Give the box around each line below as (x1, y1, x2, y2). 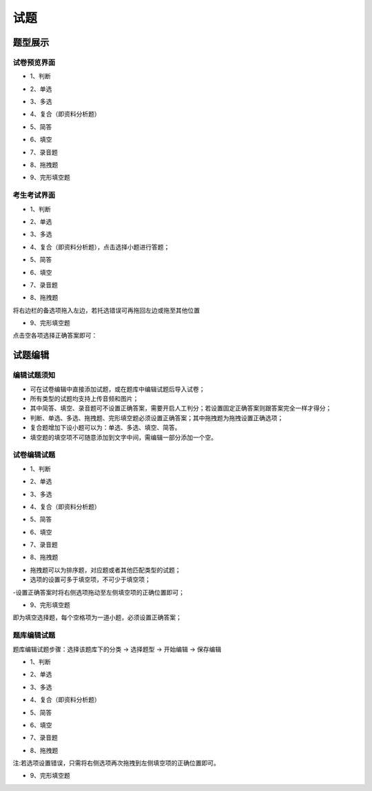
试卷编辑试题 (12, 450, 56, 460)
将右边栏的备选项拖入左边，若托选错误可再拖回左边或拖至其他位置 (12, 306, 200, 314)
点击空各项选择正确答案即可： (12, 331, 98, 340)
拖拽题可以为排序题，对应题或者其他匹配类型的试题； (30, 566, 181, 574)
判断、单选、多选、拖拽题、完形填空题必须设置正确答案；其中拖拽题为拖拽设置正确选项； (30, 413, 284, 422)
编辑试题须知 (12, 371, 56, 380)
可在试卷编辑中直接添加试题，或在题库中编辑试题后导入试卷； (30, 384, 205, 393)
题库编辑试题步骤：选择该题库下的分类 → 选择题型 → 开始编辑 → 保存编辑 (12, 645, 222, 653)
